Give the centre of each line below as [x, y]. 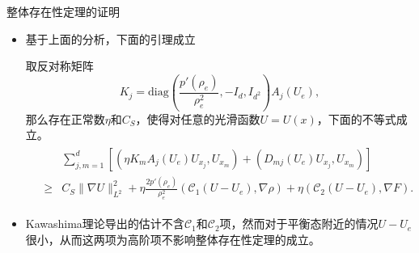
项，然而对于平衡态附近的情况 [299, 223]
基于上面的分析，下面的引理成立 [110, 38]
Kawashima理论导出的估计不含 [105, 223]
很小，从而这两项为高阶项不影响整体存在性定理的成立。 [173, 239]
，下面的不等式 [356, 118]
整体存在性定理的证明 [63, 11]
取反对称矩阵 [59, 66]
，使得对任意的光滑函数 [198, 118]
